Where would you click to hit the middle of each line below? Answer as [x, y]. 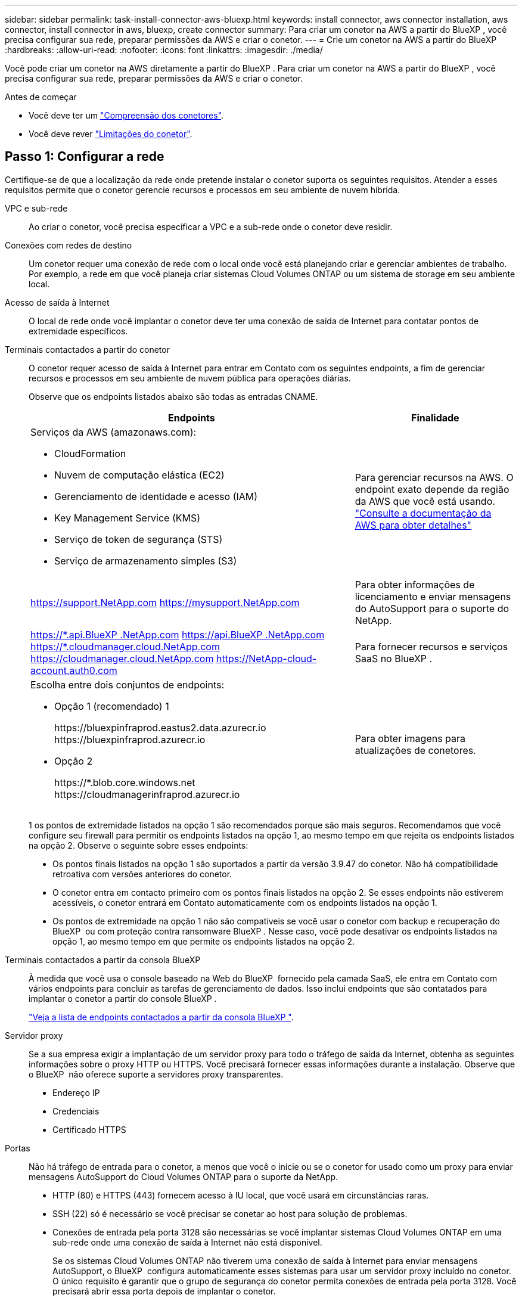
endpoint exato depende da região [432, 489]
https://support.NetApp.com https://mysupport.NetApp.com [165, 602]
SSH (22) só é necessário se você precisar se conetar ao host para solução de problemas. [230, 1213]
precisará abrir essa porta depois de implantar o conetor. [164, 1291]
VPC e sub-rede [36, 208]
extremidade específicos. [78, 331]
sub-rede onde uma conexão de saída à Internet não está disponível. [187, 1242]
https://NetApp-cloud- [266, 658]
